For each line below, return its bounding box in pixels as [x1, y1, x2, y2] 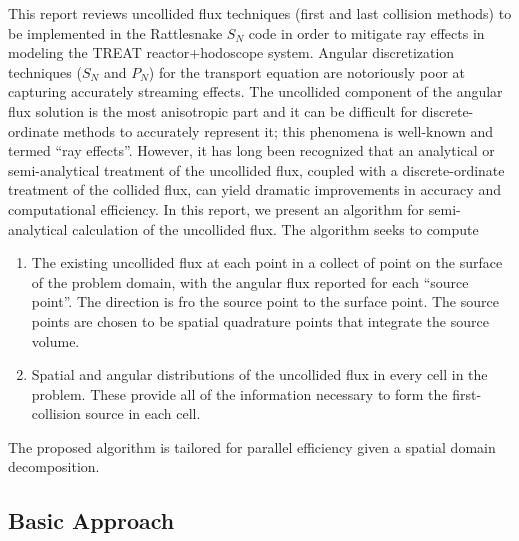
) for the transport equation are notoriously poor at [148, 61, 465, 82]
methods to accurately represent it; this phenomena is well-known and [63, 120, 494, 141]
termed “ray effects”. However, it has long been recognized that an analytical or [8, 140, 495, 161]
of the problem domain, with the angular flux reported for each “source [31, 271, 469, 292]
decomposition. [8, 456, 100, 477]
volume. [31, 330, 80, 351]
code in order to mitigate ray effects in [248, 22, 485, 43]
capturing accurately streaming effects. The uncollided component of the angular [8, 81, 503, 102]
